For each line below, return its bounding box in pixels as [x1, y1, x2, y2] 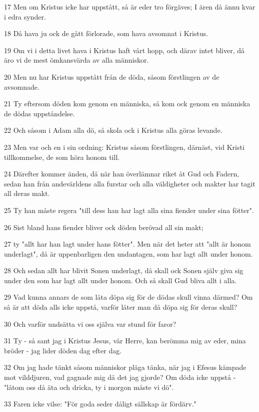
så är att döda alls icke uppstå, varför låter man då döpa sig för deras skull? [4, 302, 237, 312]
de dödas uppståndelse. [4, 108, 75, 118]
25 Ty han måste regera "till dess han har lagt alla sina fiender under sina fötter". [4, 204, 254, 215]
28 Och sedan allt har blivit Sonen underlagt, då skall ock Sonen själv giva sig [4, 265, 243, 276]
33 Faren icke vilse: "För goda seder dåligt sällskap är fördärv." [4, 398, 196, 409]
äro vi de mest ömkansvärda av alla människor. [4, 55, 149, 65]
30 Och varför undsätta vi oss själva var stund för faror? [4, 318, 176, 329]
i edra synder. [4, 11, 46, 22]
